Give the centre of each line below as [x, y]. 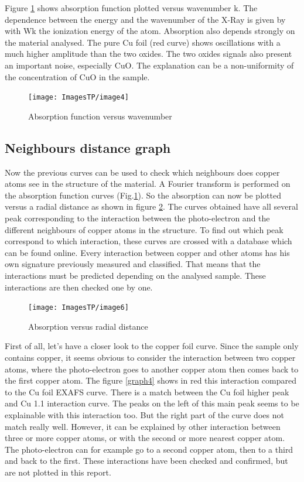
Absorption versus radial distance [88, 326]
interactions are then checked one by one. [79, 287]
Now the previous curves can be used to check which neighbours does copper [142, 172]
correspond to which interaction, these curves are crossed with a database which [148, 241]
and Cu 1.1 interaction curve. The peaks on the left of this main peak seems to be [152, 403]
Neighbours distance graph [88, 147]
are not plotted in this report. [58, 472]
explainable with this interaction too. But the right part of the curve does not [144, 414]
